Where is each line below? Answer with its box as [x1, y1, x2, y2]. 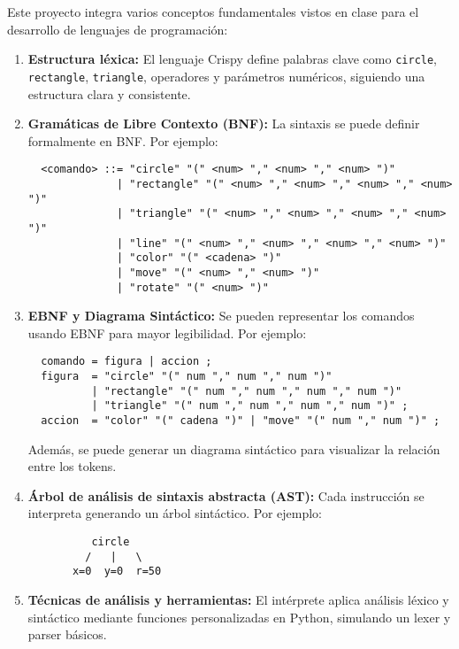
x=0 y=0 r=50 [72, 565, 162, 578]
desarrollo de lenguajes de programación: [7, 19, 228, 38]
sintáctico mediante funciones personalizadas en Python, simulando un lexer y [27, 607, 451, 626]
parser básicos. [27, 625, 107, 644]
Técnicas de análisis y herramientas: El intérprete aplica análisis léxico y [27, 591, 449, 608]
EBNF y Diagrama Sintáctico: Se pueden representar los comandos [27, 306, 415, 325]
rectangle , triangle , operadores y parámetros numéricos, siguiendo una [27, 66, 425, 85]
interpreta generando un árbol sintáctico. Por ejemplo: [27, 504, 323, 522]
